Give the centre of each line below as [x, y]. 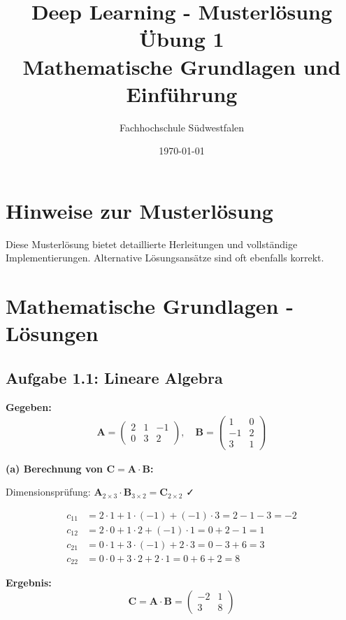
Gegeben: [29, 406]
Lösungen [52, 333]
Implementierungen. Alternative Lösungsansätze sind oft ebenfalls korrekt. [165, 258]
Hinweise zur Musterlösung [139, 210]
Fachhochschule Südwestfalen [182, 127]
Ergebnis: [29, 583]
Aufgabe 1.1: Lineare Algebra [114, 377]
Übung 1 [182, 39]
